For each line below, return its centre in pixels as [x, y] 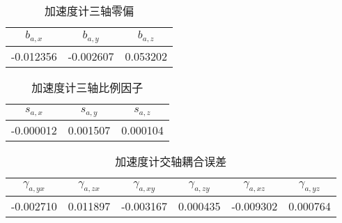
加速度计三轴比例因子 [87, 87]
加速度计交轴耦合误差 [171, 161]
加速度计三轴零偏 [90, 11]
